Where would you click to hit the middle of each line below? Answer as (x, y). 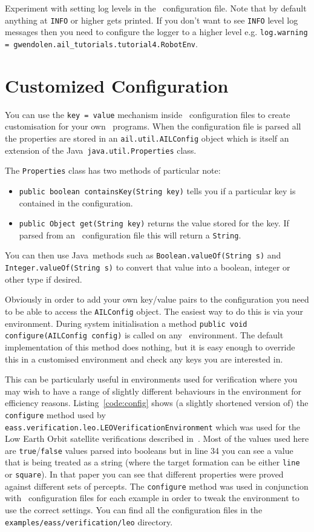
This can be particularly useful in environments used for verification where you (151, 379)
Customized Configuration (117, 85)
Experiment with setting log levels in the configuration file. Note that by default (156, 8)
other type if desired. (44, 279)
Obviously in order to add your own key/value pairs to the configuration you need (157, 299)
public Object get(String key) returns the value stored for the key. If (154, 223)
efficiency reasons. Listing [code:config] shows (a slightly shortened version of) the (157, 403)
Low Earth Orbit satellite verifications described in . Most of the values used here (157, 438)
